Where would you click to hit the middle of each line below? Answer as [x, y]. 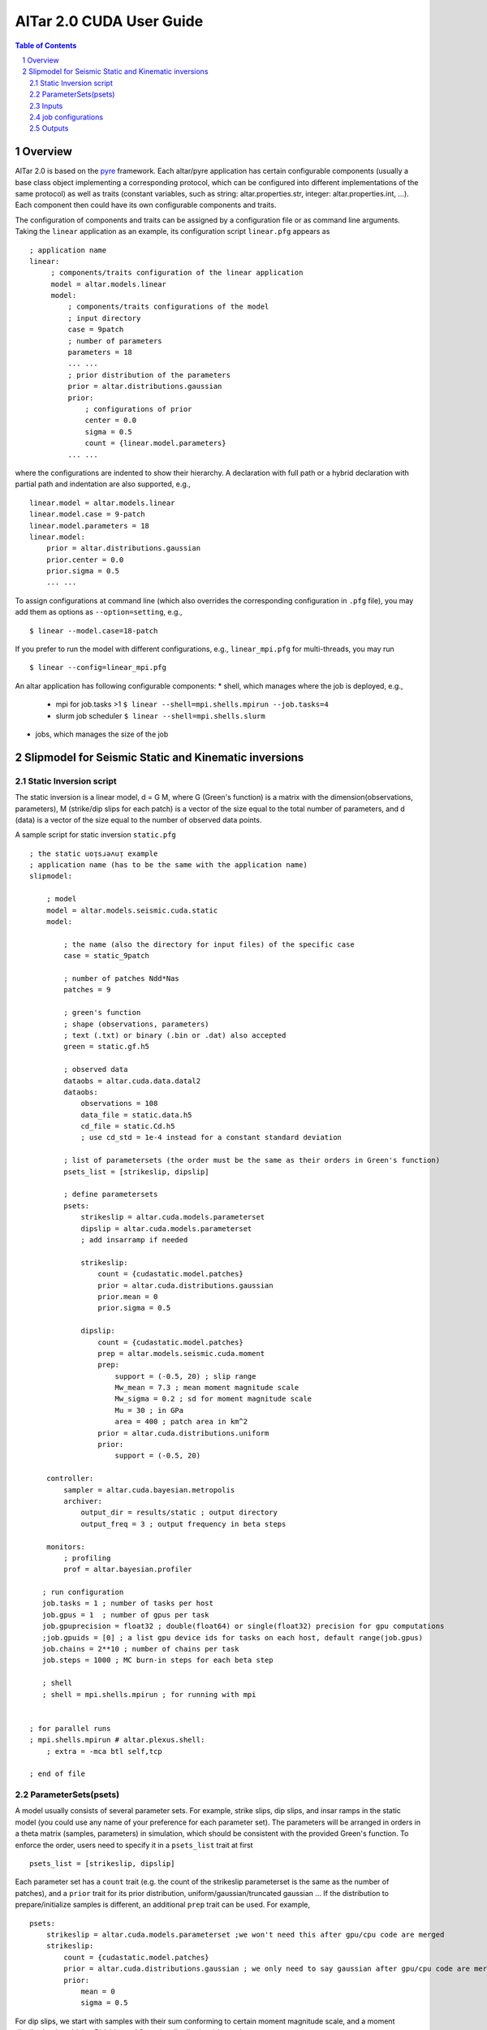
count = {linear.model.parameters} [155, 443]
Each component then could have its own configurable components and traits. [146, 205]
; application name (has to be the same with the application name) [168, 865]
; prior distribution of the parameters [149, 375]
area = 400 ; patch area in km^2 [181, 1422]
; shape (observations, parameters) [137, 1024]
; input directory [104, 318]
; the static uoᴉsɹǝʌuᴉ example [94, 853]
